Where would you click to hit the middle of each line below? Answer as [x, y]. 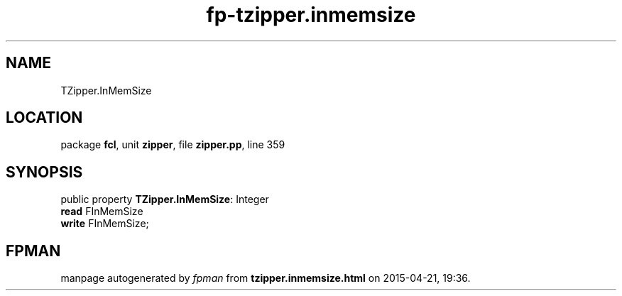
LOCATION [44, 118]
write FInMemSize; [105, 224]
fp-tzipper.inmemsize [311, 15]
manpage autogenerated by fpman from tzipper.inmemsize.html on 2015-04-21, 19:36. [266, 278]
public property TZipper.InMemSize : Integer [165, 199]
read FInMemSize [102, 212]
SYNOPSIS [44, 172]
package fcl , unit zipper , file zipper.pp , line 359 [173, 145]
